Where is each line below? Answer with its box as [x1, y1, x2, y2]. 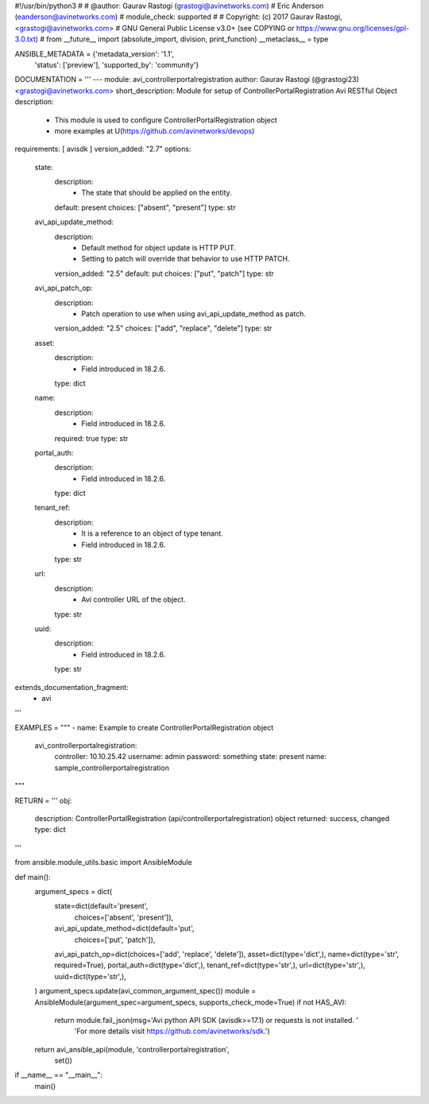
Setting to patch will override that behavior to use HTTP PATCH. [81, 254, 290, 264]
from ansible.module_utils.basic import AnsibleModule [14, 858, 192, 867]
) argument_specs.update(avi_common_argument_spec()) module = [34, 986, 257, 996]
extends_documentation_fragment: [14, 682, 129, 691]
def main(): [14, 872, 51, 881]
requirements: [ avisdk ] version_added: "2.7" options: [14, 144, 191, 154]
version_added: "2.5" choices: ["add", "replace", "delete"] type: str [54, 323, 272, 333]
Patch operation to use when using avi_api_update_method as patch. [81, 308, 306, 318]
